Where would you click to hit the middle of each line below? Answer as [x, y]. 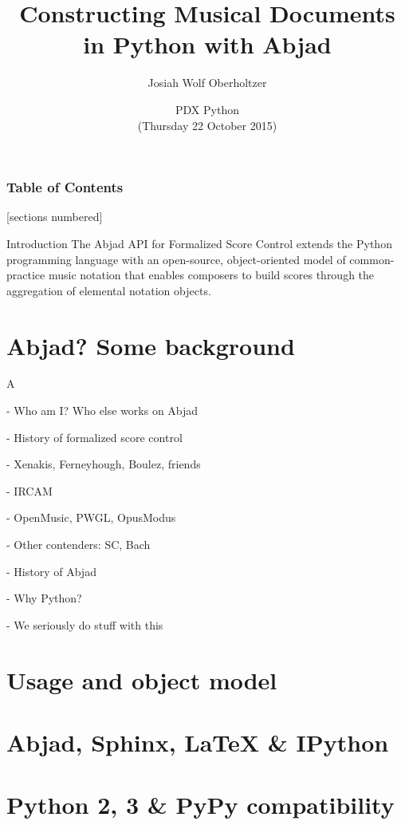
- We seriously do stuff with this [85, 624]
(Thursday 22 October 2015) [207, 125]
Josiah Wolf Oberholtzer [207, 83]
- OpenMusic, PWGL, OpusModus [91, 517]
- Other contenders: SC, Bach [79, 545]
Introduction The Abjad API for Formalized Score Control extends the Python [199, 243]
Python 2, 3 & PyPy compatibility [200, 805]
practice [26, 275]
